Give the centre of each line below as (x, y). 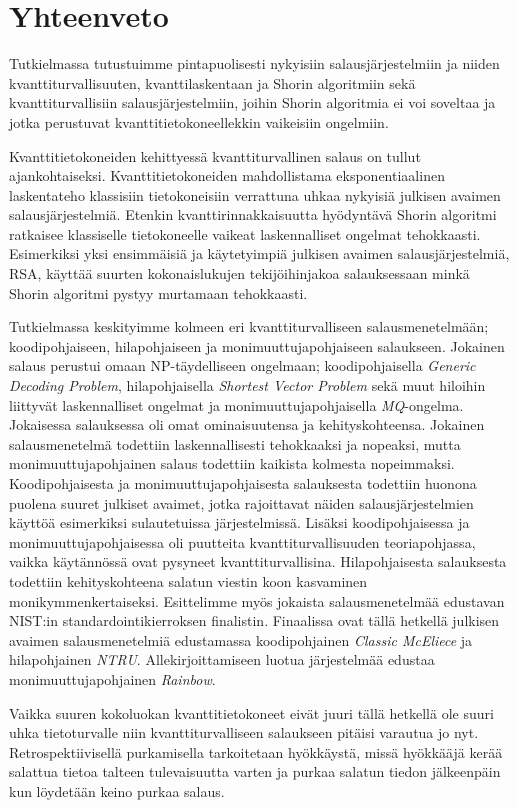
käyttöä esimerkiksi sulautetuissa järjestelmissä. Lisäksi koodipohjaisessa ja (239, 522)
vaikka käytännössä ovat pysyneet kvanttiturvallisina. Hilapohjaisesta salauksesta (258, 561)
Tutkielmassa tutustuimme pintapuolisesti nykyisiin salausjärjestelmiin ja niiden (254, 63)
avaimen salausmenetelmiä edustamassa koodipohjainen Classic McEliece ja (241, 639)
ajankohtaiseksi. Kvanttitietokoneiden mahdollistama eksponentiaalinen (227, 175)
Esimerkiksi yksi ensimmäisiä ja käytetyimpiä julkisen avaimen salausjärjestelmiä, (259, 253)
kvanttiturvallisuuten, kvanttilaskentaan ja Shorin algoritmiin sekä (212, 82)
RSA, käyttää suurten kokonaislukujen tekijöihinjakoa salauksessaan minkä (239, 273)
